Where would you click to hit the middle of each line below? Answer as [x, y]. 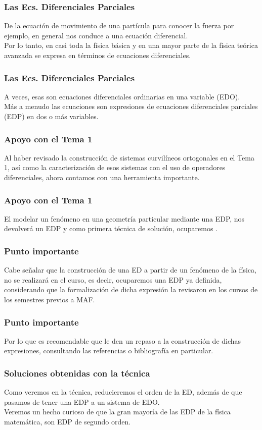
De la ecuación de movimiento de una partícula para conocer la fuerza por [119, 25]
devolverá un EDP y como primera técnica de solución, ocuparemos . [111, 228]
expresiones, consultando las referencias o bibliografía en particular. [109, 351]
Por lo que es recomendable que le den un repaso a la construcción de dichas [123, 340]
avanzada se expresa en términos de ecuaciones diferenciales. [98, 55]
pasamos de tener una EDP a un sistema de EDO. [82, 401]
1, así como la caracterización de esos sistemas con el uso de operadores [115, 167]
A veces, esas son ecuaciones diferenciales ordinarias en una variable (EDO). [122, 96]
